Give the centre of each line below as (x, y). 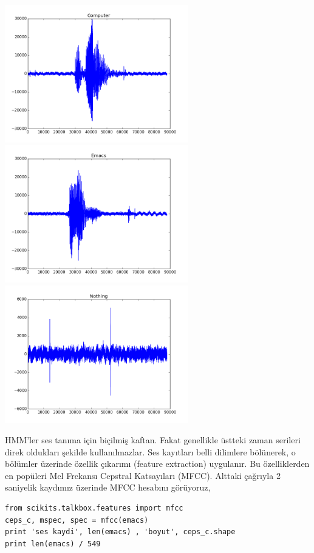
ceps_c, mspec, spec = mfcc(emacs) (77, 520)
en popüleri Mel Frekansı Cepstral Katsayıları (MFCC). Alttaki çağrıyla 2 (143, 475)
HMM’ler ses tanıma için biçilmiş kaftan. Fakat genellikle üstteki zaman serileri (153, 440)
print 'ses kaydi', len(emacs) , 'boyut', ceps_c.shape (120, 532)
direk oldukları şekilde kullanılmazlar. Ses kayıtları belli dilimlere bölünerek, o (150, 451)
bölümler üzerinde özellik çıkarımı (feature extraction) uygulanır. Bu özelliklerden (157, 464)
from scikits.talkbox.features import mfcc (94, 508)
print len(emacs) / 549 (53, 544)
